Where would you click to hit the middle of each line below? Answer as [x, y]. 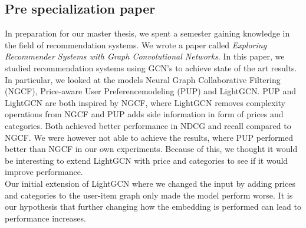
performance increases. [45, 218]
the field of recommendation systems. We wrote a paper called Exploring [136, 44]
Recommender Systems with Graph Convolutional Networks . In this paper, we [145, 56]
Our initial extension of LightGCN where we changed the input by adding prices [150, 183]
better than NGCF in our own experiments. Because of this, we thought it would [151, 149]
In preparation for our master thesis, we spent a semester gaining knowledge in [147, 33]
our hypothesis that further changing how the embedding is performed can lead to [153, 206]
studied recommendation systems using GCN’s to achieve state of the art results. [151, 67]
